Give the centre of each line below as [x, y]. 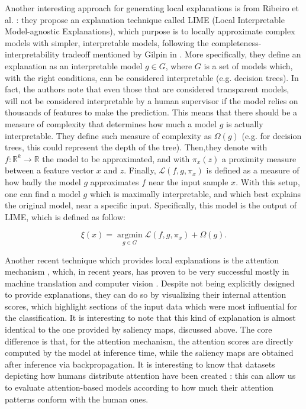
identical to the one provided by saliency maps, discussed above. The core [138, 329]
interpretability [32, 54]
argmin [130, 235]
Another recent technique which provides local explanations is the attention [142, 260]
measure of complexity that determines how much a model [111, 123]
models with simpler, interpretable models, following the [107, 42]
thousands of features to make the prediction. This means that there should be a [151, 112]
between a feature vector [49, 170]
